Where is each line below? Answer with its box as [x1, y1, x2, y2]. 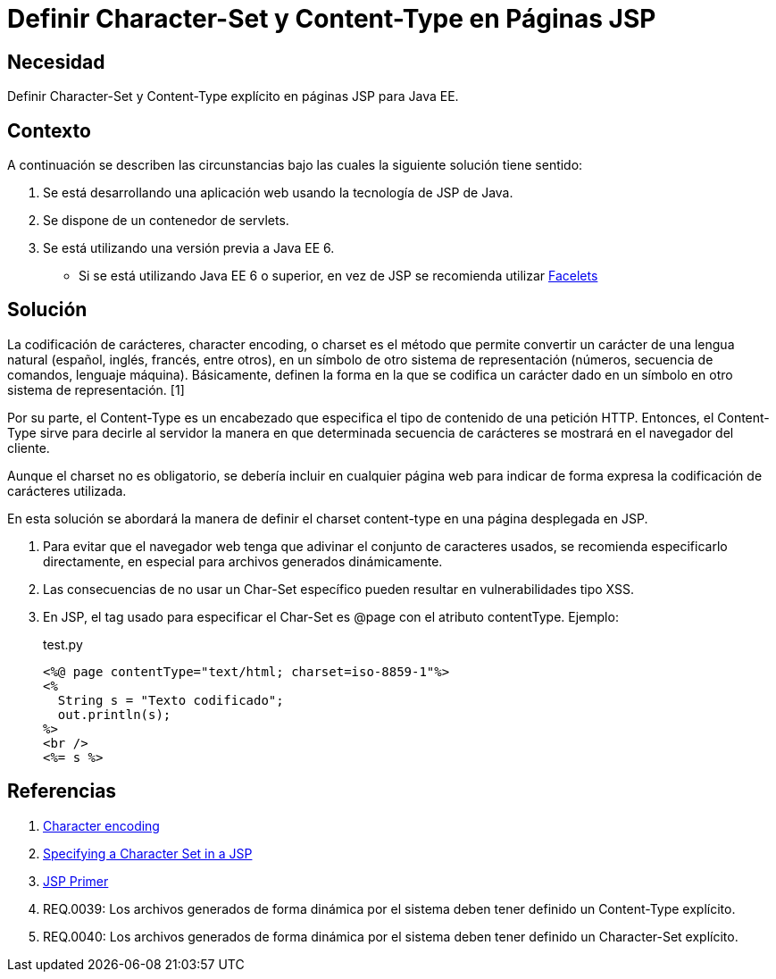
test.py [43, 636, 83, 652]
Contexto [7, 119, 91, 142]
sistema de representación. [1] [7, 381, 185, 397]
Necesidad [7, 50, 105, 73]
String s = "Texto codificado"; [57, 692, 284, 707]
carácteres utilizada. [7, 482, 127, 498]
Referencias [7, 780, 117, 803]
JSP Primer [43, 873, 109, 889]
